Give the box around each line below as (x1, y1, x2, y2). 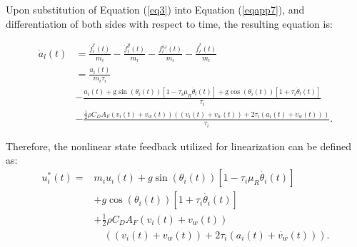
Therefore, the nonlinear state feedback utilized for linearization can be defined (6, 138, 352, 153)
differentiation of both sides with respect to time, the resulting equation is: (6, 16, 333, 31)
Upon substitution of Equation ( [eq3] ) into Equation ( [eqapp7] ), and (6, 2, 305, 16)
